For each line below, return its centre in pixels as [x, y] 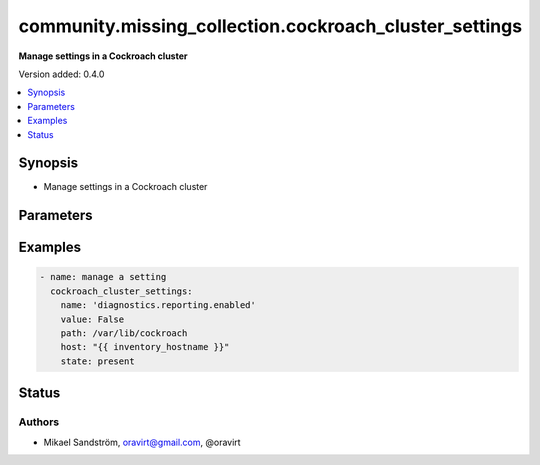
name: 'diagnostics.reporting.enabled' [158, 305]
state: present [97, 361]
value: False [92, 319]
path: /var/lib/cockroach [124, 333]
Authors [39, 422]
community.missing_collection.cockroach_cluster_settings [270, 26]
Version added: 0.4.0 [61, 74]
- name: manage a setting [103, 277]
